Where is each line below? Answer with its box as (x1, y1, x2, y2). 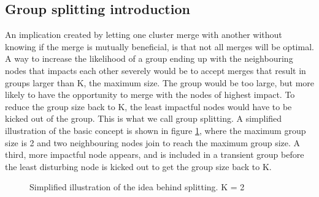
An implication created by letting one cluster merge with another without (5, 28, 282, 41)
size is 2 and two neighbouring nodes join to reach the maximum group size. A (5, 136, 301, 149)
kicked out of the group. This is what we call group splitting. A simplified (5, 112, 282, 125)
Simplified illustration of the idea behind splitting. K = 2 (29, 180, 245, 193)
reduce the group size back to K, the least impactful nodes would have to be (5, 100, 292, 113)
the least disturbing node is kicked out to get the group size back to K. (5, 160, 272, 173)
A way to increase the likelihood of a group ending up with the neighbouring (5, 52, 293, 65)
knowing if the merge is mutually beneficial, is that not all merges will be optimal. (5, 40, 314, 53)
